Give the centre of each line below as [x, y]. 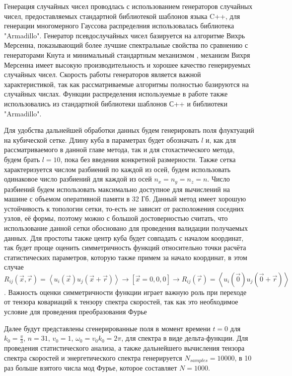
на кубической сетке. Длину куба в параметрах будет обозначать [102, 140]
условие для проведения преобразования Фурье [75, 312]
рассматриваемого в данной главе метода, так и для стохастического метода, [119, 149]
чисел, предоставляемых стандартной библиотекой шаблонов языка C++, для [122, 16]
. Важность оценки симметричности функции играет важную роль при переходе [125, 292]
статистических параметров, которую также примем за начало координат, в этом [126, 257]
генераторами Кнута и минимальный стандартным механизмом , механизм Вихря [127, 54]
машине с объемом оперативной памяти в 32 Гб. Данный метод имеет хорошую [125, 199]
